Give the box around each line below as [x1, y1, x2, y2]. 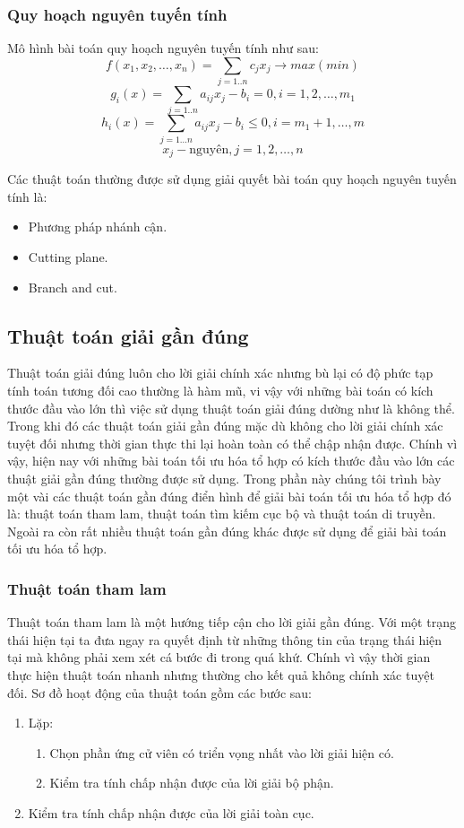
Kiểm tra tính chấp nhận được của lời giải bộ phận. [49, 773, 334, 792]
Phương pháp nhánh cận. [28, 217, 168, 236]
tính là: [7, 187, 47, 205]
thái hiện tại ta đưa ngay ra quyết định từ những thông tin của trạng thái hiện [7, 630, 443, 649]
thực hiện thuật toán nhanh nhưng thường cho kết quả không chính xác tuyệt [7, 665, 434, 684]
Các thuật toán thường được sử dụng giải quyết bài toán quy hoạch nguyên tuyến [7, 170, 457, 188]
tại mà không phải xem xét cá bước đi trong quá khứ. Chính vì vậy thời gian [7, 648, 431, 667]
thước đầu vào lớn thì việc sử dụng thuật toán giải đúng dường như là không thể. [7, 398, 455, 417]
